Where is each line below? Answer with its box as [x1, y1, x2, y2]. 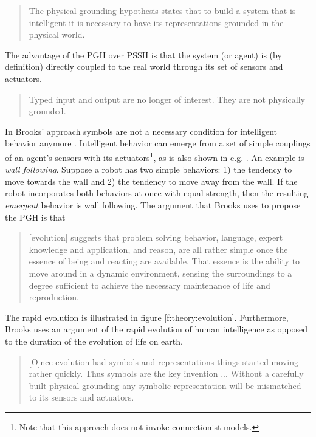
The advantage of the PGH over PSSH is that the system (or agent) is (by [5, 48, 282, 61]
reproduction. [29, 291, 79, 303]
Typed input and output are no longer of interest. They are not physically [29, 92, 305, 105]
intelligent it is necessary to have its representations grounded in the [29, 16, 284, 29]
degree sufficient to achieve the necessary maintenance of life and [29, 278, 270, 291]
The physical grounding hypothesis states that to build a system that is [29, 4, 296, 16]
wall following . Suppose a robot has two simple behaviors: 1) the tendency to [5, 163, 292, 176]
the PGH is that [5, 210, 66, 223]
